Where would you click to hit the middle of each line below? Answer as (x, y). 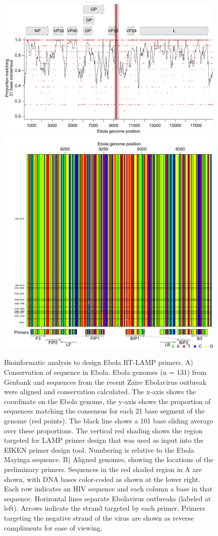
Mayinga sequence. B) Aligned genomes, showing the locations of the (109, 459)
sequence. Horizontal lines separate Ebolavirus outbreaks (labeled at (108, 498)
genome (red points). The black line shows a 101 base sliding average (109, 421)
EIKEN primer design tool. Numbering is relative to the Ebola (99, 449)
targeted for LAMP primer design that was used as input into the (104, 440)
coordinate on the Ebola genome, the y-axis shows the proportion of (108, 401)
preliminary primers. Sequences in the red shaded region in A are (103, 469)
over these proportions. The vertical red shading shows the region (103, 430)
